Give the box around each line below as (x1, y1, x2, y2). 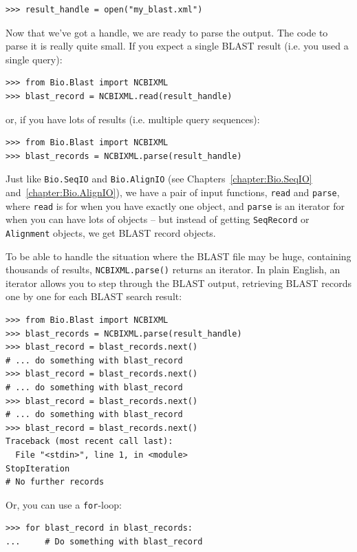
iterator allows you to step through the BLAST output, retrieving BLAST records (6, 275, 351, 290)
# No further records (6, 477, 105, 487)
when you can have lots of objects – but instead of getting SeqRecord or (6, 212, 310, 226)
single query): (6, 52, 63, 66)
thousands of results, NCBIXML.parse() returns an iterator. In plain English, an (6, 262, 340, 277)
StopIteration (6, 463, 70, 474)
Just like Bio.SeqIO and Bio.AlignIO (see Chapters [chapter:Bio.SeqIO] (6, 171, 312, 186)
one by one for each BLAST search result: (6, 289, 182, 304)
